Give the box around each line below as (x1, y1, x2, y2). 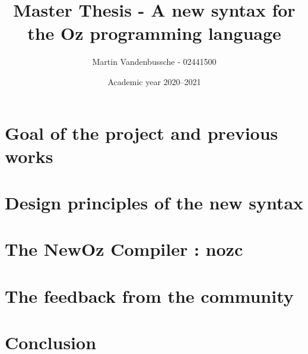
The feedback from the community (5, 283, 294, 308)
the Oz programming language (27, 21, 281, 45)
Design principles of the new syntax (5, 190, 304, 215)
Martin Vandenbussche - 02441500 (92, 55, 217, 68)
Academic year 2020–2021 (107, 75, 201, 87)
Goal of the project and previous (5, 120, 278, 145)
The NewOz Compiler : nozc (5, 237, 243, 261)
